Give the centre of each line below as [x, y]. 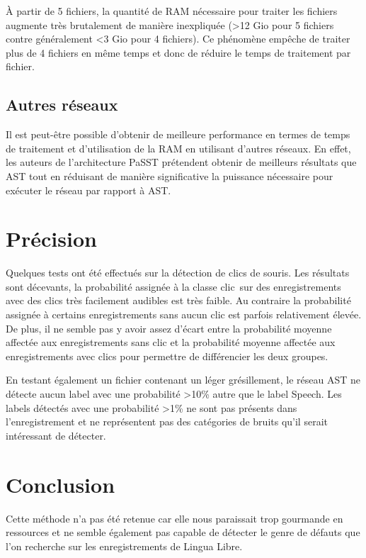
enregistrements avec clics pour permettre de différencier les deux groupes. [167, 356]
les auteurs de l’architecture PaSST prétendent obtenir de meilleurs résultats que [181, 162]
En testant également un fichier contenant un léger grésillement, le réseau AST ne [183, 380]
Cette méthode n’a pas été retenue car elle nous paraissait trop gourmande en [175, 518]
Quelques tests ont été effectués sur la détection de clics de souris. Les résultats [178, 273]
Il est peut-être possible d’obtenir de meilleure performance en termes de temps [178, 134]
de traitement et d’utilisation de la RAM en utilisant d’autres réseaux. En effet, [178, 148]
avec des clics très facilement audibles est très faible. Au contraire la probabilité [178, 300]
